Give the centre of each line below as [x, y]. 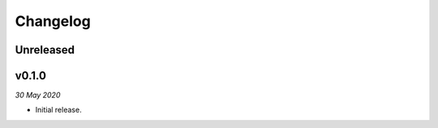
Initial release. [58, 110]
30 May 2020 [38, 95]
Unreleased [45, 50]
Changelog [53, 21]
